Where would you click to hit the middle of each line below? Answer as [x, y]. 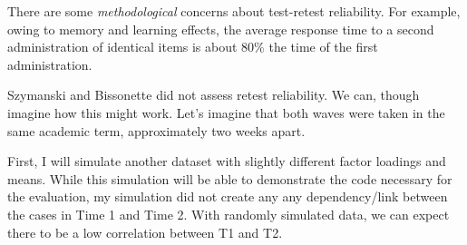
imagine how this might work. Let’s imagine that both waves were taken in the [226, 112]
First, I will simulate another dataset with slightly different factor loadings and [227, 161]
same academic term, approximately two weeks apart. [156, 130]
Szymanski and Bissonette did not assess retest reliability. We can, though [214, 95]
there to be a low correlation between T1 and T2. [145, 232]
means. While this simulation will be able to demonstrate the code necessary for [230, 178]
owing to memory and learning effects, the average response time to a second [221, 29]
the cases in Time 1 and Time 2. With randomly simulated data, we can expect [229, 214]
